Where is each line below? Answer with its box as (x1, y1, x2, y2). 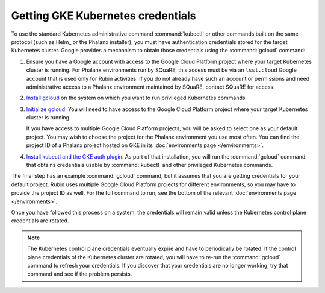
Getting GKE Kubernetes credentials (11, 9, 196, 22)
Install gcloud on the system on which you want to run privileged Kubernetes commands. (26, 94, 247, 102)
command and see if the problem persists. (27, 270, 132, 277)
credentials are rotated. (11, 217, 69, 224)
